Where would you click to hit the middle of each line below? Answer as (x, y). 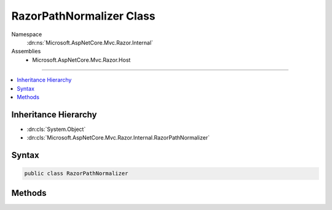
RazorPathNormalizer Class (84, 16)
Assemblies (26, 51)
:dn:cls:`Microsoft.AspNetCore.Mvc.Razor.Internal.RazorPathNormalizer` (118, 138)
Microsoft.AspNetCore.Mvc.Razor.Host (81, 60)
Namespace (27, 34)
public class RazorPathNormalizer (76, 174)
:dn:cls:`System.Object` (56, 129)
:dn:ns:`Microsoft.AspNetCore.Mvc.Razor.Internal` (90, 42)
